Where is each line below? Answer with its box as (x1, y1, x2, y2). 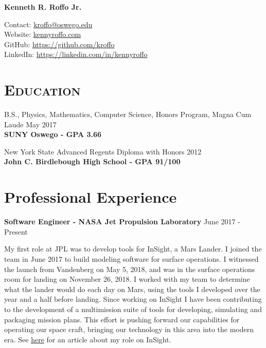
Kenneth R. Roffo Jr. (4, 2, 82, 12)
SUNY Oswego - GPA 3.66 (4, 129, 102, 140)
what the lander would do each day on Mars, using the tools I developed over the (4, 283, 260, 294)
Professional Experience (4, 186, 177, 207)
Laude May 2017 (4, 119, 57, 129)
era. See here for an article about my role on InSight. (4, 334, 171, 344)
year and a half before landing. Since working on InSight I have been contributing (4, 294, 262, 304)
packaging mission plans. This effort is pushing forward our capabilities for (4, 314, 240, 324)
